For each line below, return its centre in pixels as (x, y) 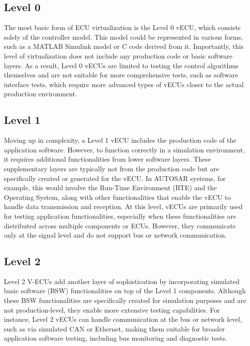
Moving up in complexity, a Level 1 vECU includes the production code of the (120, 140)
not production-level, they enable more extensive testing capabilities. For (112, 309)
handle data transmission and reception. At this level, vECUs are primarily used (123, 206)
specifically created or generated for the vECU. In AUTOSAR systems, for (115, 178)
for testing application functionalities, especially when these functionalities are (120, 216)
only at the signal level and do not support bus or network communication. (116, 235)
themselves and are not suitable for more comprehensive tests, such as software (121, 75)
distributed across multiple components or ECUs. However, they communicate (120, 225)
